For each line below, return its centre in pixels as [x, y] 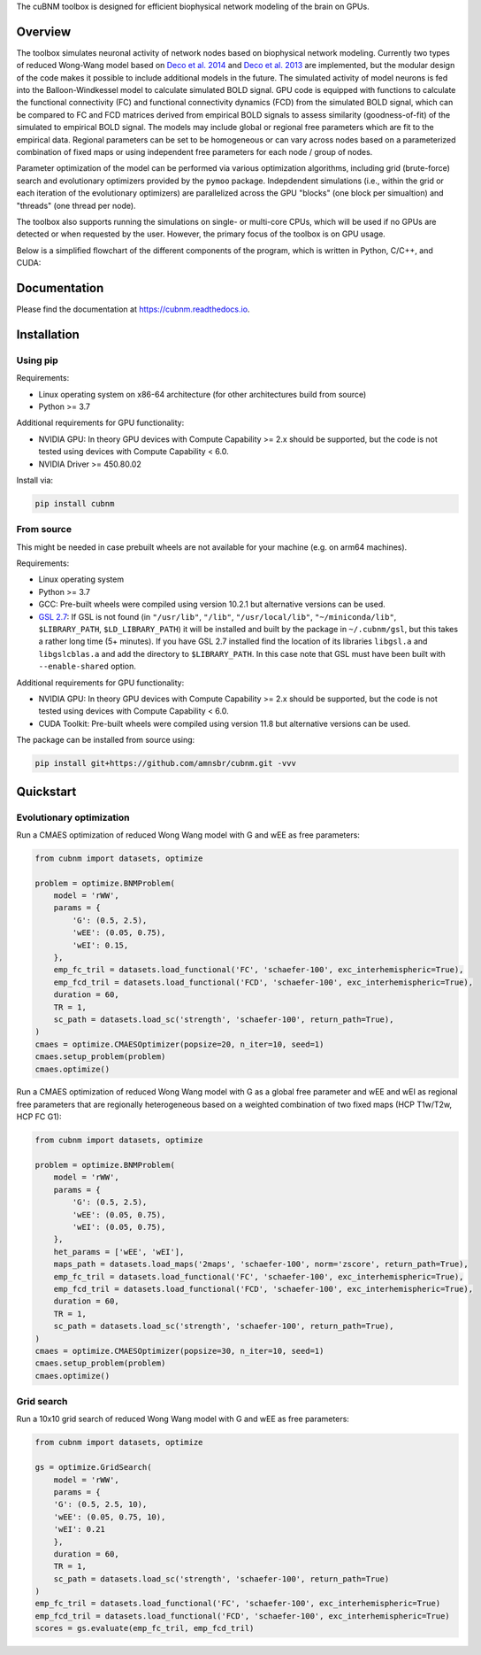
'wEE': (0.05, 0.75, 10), [110, 1517]
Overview [44, 31]
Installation [48, 334]
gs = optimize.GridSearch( [93, 1467]
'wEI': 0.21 [80, 1529]
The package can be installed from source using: [106, 740]
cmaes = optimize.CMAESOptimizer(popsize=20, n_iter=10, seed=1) [179, 1044]
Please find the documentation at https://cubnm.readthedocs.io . [133, 309]
